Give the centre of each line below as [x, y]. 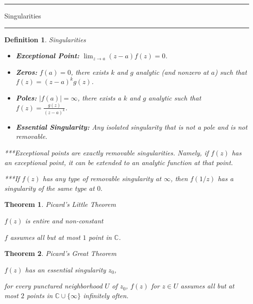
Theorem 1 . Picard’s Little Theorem [60, 204]
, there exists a [99, 97]
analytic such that [175, 97]
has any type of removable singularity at [102, 178]
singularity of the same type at [50, 188]
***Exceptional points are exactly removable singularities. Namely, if [107, 152]
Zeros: [26, 72]
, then [179, 178]
